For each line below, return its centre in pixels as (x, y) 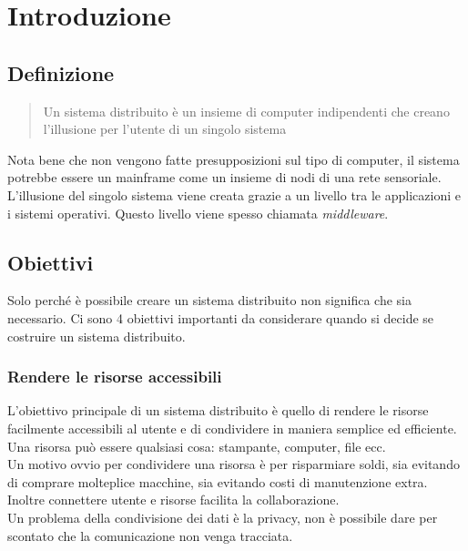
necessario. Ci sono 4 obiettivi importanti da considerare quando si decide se (221, 317)
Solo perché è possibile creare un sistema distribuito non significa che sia (210, 300)
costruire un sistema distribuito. (97, 336)
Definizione (61, 72)
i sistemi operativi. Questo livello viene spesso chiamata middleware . (198, 213)
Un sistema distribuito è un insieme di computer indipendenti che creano (246, 111)
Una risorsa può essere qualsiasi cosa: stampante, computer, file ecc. (197, 446)
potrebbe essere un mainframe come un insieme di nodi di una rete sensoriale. (224, 177)
